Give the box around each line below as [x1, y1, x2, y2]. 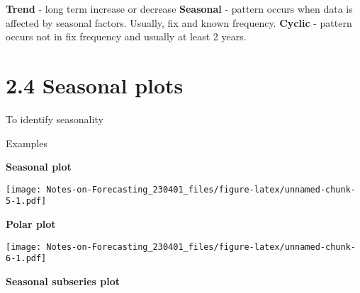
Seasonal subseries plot [6, 273, 120, 288]
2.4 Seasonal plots [6, 70, 184, 99]
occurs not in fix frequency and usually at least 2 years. [6, 29, 247, 44]
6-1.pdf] [6, 253, 47, 264]
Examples [6, 135, 47, 150]
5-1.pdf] [6, 196, 47, 207]
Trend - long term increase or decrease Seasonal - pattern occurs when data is [6, 1, 353, 16]
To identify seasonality [6, 111, 103, 126]
